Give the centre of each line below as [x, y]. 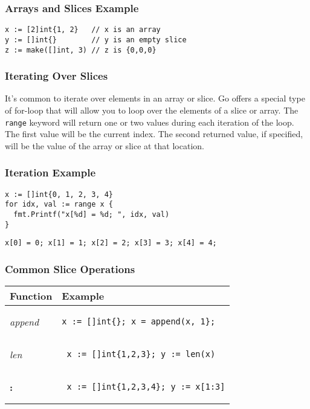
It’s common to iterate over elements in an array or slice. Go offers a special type [155, 98]
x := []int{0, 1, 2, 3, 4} [59, 194]
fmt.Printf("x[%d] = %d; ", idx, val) [92, 214]
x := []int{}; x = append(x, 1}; [139, 322]
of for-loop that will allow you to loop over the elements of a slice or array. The [152, 110]
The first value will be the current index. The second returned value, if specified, [154, 134]
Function [31, 296]
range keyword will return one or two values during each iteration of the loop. [150, 122]
